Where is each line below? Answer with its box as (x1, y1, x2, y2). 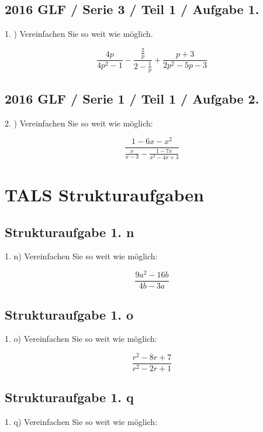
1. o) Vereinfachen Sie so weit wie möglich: (5, 332, 157, 345)
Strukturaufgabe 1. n (5, 222, 134, 241)
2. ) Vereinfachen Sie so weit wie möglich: (5, 116, 153, 129)
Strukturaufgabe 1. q (5, 388, 134, 406)
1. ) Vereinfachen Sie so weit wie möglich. (5, 28, 153, 40)
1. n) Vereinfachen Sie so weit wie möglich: (5, 250, 158, 262)
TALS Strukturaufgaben (5, 182, 204, 206)
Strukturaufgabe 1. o (5, 305, 134, 323)
